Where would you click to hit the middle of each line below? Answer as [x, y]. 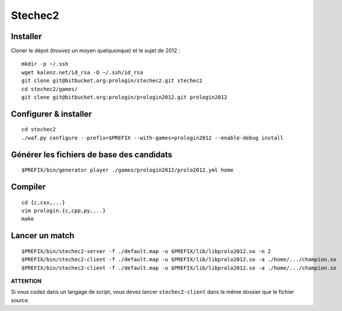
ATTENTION [26, 281]
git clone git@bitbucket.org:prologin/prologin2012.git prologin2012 [125, 97]
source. [20, 300]
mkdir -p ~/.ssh [45, 64]
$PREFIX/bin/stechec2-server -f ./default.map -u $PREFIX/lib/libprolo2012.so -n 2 [146, 251]
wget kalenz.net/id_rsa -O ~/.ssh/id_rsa [82, 72]
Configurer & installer [51, 114]
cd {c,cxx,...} [43, 202]
